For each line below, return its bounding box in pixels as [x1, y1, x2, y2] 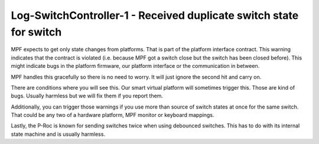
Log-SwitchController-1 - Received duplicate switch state [11, 9, 299, 22]
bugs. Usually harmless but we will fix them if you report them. [11, 92, 164, 100]
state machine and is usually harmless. [11, 130, 106, 138]
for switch [11, 25, 62, 38]
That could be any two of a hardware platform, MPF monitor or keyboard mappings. [11, 112, 214, 119]
